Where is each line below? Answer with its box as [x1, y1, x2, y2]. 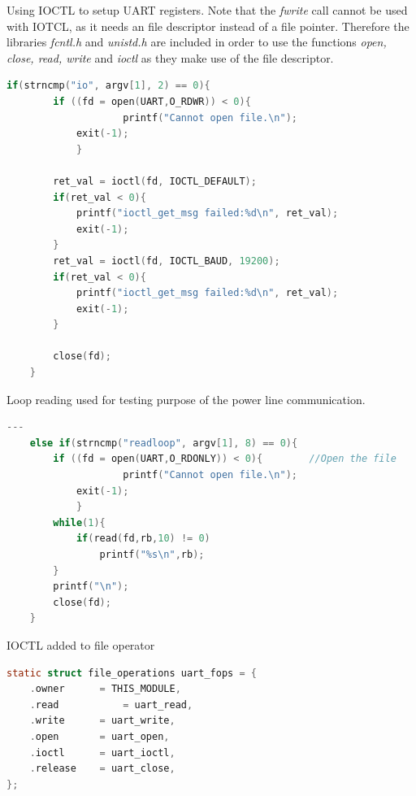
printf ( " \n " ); [53, 581, 129, 593]
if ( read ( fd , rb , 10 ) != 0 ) [76, 533, 210, 545]
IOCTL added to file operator [6, 636, 155, 653]
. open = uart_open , [29, 730, 170, 742]
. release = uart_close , [29, 763, 175, 775]
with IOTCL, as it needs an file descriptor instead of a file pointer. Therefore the [6, 17, 409, 34]
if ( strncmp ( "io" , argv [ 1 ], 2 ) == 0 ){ [6, 80, 210, 92]
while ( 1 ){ [53, 516, 106, 528]
